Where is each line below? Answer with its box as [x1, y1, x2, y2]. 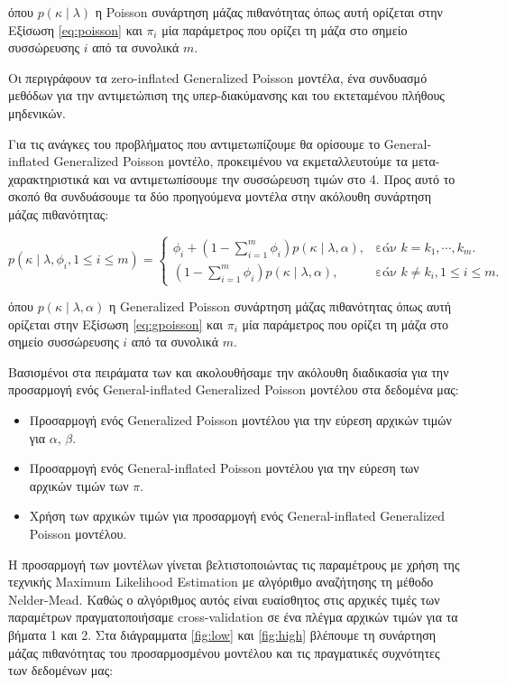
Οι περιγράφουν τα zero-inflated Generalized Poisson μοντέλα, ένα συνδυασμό [8, 68, 428, 87]
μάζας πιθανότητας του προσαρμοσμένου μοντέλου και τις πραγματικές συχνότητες [8, 643, 440, 662]
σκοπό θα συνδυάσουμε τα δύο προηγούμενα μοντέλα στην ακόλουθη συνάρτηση [8, 187, 431, 206]
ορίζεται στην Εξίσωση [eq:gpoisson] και [8, 314, 224, 333]
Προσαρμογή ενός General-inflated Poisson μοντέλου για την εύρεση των [29, 458, 419, 477]
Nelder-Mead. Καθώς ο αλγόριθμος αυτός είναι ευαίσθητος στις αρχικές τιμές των [8, 589, 440, 608]
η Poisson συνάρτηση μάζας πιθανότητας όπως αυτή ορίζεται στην [95, 3, 443, 21]
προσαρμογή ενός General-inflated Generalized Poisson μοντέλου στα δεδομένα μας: [8, 380, 459, 399]
